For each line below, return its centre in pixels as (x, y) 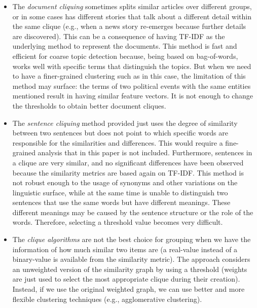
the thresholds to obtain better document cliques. (89, 105)
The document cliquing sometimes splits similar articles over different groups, (132, 6)
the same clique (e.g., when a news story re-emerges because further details (129, 26)
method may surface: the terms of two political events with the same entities (132, 85)
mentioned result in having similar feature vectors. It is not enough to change (133, 96)
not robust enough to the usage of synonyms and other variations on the (125, 182)
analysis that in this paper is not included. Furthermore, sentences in (145, 152)
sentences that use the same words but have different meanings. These (121, 202)
